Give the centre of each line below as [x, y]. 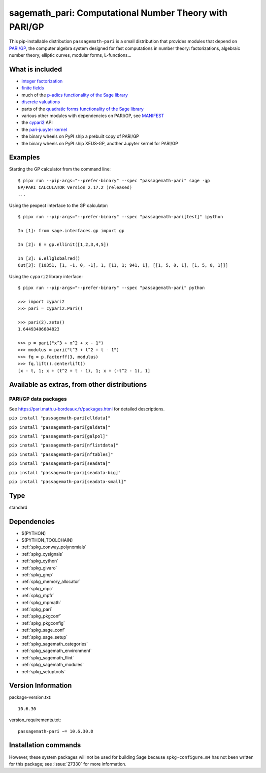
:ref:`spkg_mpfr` [38, 596]
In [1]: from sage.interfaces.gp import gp [71, 231]
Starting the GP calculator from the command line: [60, 169]
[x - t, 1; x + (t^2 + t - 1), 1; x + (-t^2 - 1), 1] [84, 371]
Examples [25, 157]
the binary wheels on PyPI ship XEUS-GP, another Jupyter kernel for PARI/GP [100, 143]
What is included [36, 69]
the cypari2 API [37, 122]
